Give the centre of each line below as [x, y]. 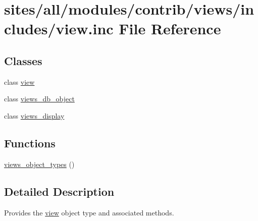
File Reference [170, 29]
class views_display [34, 115]
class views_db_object [39, 99]
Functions [30, 143]
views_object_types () [39, 164]
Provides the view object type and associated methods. [89, 212]
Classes [23, 60]
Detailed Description [59, 191]
